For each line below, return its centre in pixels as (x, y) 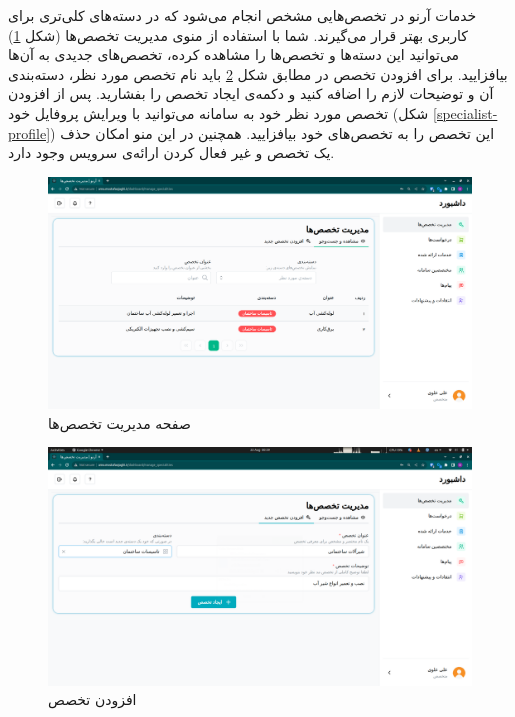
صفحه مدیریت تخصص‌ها (119, 422)
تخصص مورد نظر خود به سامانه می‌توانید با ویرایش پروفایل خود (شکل (218, 112)
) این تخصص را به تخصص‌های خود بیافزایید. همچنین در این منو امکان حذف (272, 132)
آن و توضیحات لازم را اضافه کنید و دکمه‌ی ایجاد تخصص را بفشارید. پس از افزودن (251, 93)
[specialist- (465, 112)
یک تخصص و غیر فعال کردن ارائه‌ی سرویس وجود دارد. (171, 152)
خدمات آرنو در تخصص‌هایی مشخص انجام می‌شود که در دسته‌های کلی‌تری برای (242, 15)
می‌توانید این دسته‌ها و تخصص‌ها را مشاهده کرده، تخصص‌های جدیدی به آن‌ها (234, 54)
